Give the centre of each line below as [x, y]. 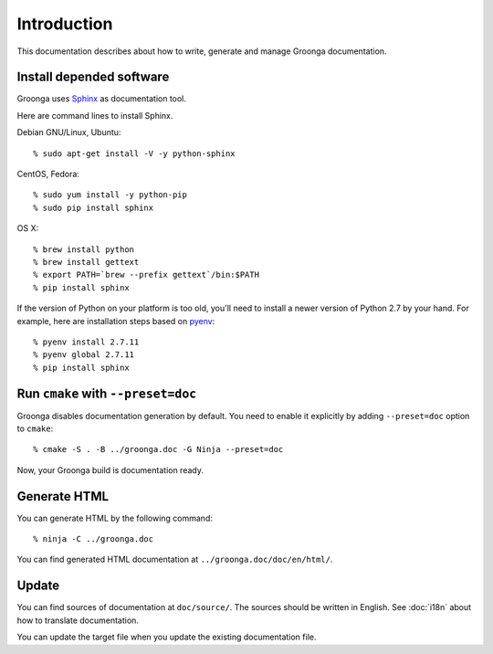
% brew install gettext [86, 262]
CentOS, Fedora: [48, 174]
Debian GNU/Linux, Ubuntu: [69, 132]
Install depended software [93, 77]
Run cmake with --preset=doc [107, 393]
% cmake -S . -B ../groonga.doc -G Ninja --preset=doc [158, 449]
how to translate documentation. [78, 620]
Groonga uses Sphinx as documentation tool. [102, 99]
